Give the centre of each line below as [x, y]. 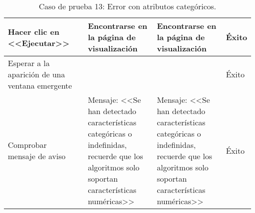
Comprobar [27, 145]
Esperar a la [29, 63]
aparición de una [37, 74]
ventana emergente [40, 85]
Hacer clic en [34, 31]
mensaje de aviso [37, 156]
